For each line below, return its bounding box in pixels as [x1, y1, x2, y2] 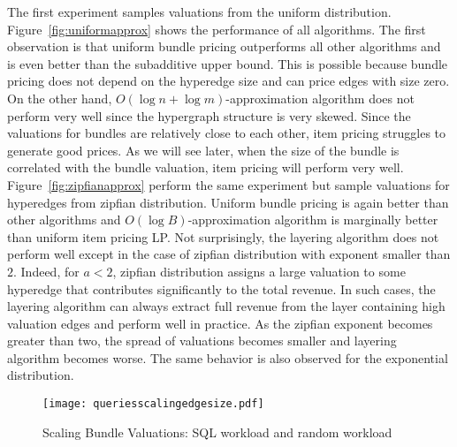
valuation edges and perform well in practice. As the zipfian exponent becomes [7, 314, 433, 332]
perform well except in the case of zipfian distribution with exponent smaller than [7, 245, 451, 263]
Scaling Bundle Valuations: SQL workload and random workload [42, 422, 392, 441]
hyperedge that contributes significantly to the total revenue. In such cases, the [7, 279, 436, 298]
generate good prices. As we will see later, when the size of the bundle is [7, 140, 400, 159]
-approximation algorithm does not [225, 88, 415, 107]
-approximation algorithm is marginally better [187, 210, 438, 229]
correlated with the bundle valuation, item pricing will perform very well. [7, 158, 404, 177]
